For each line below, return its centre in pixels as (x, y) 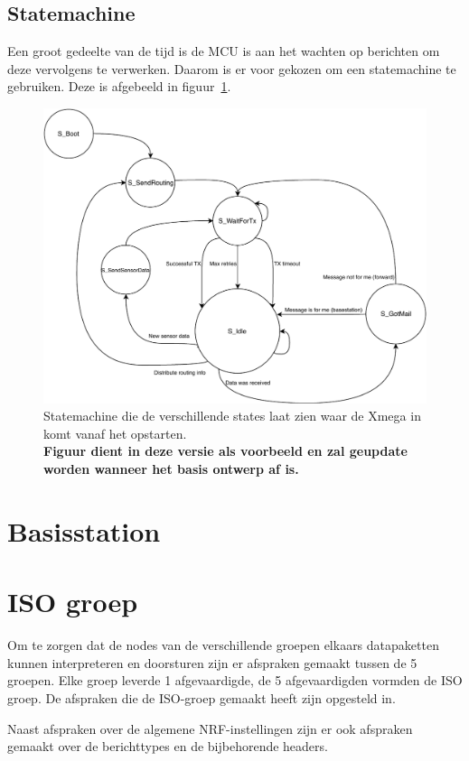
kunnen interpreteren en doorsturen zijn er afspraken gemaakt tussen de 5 (212, 662)
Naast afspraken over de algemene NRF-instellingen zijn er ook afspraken (210, 728)
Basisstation (84, 530)
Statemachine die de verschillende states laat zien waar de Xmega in (232, 416)
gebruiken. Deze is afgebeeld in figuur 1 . (119, 86)
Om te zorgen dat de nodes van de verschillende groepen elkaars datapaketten (223, 645)
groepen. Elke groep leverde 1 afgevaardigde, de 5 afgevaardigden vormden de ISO (235, 680)
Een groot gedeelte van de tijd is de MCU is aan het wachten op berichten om (224, 51)
